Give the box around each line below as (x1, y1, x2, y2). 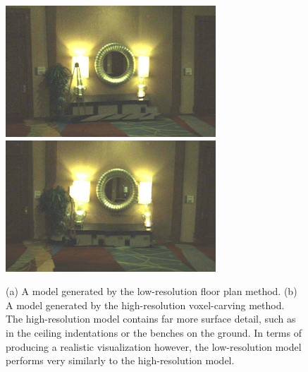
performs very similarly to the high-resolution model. (6, 353, 235, 368)
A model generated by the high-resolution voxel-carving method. (6, 297, 285, 312)
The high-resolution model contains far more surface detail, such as (6, 311, 296, 326)
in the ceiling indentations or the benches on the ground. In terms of (6, 325, 302, 340)
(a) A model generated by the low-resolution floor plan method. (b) (6, 284, 297, 299)
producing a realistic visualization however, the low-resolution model (6, 339, 302, 354)
